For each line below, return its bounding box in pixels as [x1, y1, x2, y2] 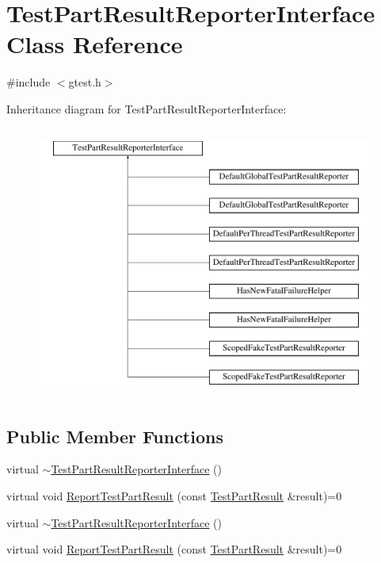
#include [6, 74, 51, 90]
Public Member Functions [6, 423, 223, 448]
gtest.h [68, 74, 101, 90]
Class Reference [6, 28, 183, 60]
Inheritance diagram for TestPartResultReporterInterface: [6, 100, 287, 117]
